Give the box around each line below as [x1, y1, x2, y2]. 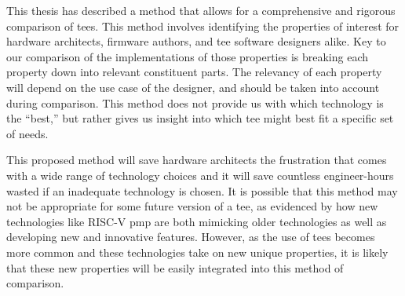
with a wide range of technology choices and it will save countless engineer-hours [6, 166, 394, 183]
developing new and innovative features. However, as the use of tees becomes [6, 228, 375, 245]
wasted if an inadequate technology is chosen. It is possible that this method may [6, 182, 398, 199]
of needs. [6, 125, 49, 141]
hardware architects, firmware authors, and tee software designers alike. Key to [6, 33, 386, 49]
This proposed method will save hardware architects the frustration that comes [6, 152, 387, 168]
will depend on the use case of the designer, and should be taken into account [6, 79, 380, 95]
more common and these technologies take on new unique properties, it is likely [6, 243, 389, 260]
